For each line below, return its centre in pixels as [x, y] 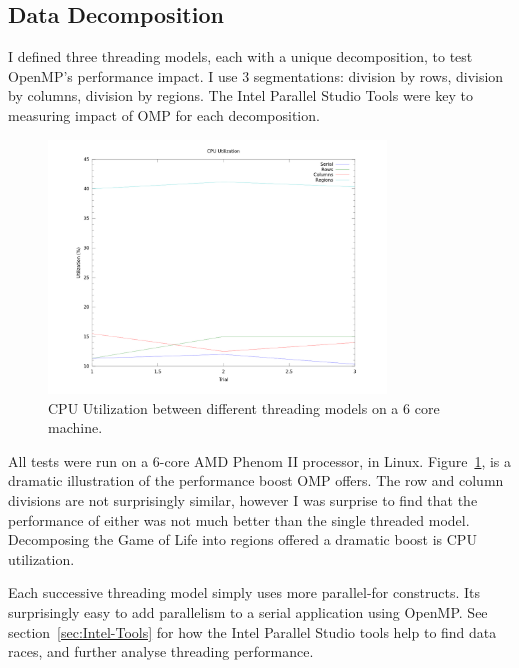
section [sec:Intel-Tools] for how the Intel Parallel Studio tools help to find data [252, 631]
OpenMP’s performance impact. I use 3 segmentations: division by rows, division [256, 75]
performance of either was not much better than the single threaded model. [239, 519]
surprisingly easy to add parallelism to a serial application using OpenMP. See [248, 611]
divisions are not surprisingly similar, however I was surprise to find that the [243, 499]
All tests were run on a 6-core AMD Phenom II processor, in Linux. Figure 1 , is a [260, 460]
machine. [75, 427]
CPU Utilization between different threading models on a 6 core [244, 407]
